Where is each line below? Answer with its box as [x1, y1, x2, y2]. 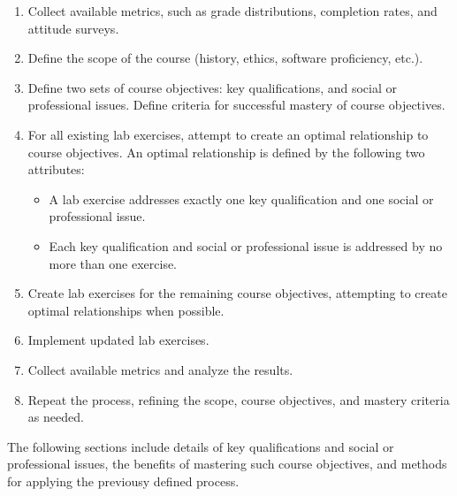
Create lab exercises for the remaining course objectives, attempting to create [27, 284, 447, 302]
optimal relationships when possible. [27, 301, 225, 319]
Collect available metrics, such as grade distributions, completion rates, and [27, 2, 438, 19]
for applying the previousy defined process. [7, 471, 240, 490]
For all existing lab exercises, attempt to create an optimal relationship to [27, 125, 429, 143]
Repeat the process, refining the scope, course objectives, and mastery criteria [27, 390, 450, 408]
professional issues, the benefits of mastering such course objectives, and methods [7, 454, 447, 473]
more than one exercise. [49, 254, 178, 272]
